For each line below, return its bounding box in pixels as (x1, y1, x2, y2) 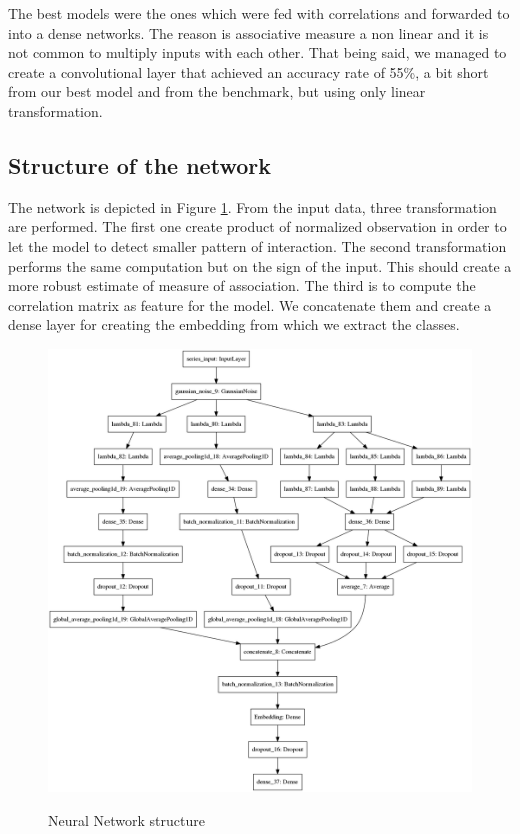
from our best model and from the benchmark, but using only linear (8, 81, 426, 102)
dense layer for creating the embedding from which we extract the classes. (8, 314, 460, 335)
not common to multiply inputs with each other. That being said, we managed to (8, 42, 507, 63)
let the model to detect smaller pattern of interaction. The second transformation (8, 235, 507, 256)
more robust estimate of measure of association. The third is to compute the (8, 275, 476, 296)
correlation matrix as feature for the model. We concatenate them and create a (8, 294, 492, 315)
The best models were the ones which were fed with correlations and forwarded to (8, 3, 510, 23)
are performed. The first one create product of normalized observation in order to (8, 216, 507, 237)
